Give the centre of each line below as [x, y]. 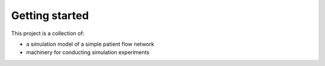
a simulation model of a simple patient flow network [90, 44]
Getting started [50, 15]
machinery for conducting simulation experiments [88, 52]
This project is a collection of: [48, 33]
